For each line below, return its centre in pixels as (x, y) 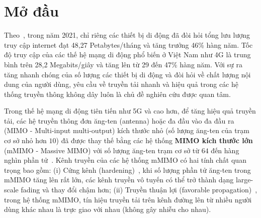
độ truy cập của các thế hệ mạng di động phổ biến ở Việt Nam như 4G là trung (127, 55)
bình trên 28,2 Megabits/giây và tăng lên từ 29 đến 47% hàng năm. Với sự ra (123, 64)
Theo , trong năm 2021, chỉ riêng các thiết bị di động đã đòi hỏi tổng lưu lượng (127, 35)
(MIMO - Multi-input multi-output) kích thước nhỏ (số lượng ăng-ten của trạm (127, 130)
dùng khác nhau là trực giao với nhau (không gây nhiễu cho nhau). (108, 209)
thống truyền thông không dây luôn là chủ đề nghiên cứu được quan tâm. (117, 94)
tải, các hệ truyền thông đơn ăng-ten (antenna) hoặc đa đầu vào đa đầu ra (119, 120)
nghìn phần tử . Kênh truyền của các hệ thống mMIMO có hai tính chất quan (125, 160)
